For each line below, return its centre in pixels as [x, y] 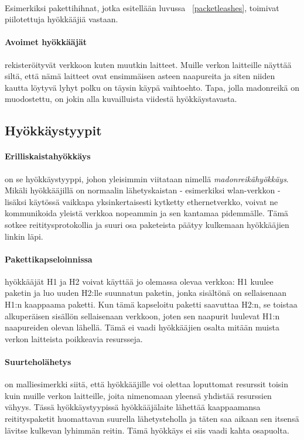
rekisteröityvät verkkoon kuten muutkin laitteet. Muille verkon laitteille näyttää [148, 64]
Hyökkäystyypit [53, 130]
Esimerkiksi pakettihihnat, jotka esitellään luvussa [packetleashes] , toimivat [142, 7]
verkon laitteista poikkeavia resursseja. [74, 338]
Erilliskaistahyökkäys [48, 156]
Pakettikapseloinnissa [49, 259]
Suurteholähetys [38, 362]
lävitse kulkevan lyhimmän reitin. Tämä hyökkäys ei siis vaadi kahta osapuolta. [147, 430]
